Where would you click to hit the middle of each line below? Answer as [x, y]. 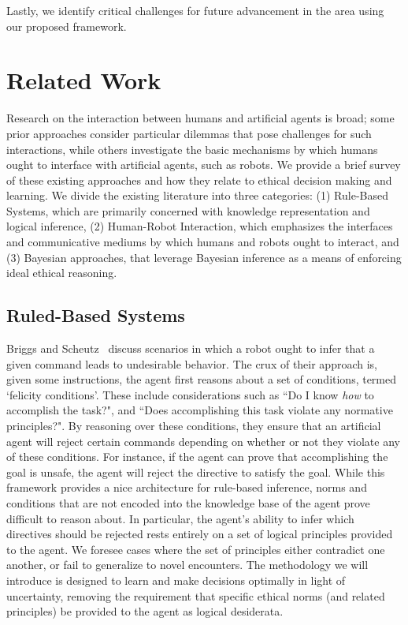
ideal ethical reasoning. [62, 273]
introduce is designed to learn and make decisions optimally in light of [176, 580]
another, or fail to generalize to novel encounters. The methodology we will [187, 565]
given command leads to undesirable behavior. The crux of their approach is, [192, 363]
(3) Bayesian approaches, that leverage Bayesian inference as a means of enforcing [204, 257]
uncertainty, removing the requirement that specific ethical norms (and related [196, 595]
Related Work [84, 80]
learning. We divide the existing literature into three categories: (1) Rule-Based [197, 195]
